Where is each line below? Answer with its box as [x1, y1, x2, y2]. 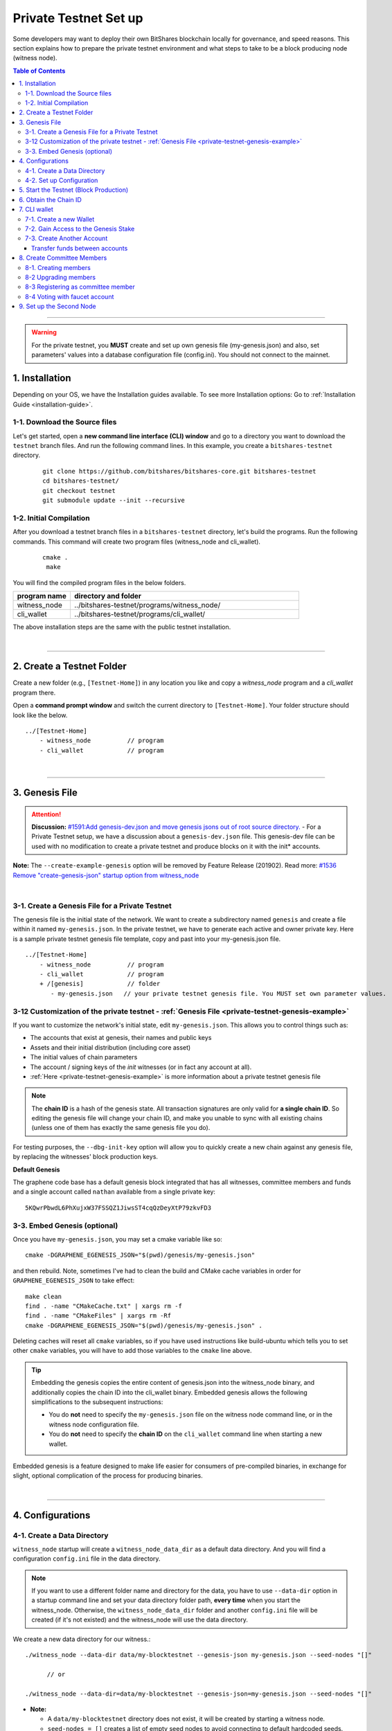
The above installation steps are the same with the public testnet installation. [12, 623, 231, 631]
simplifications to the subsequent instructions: [31, 1398, 163, 1406]
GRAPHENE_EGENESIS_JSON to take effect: [12, 1276, 135, 1284]
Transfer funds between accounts [31, 244, 128, 252]
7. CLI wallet [19, 205, 53, 214]
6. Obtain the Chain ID [19, 195, 82, 204]
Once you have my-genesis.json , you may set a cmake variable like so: [12, 1235, 223, 1243]
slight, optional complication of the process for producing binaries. [12, 1471, 204, 1480]
